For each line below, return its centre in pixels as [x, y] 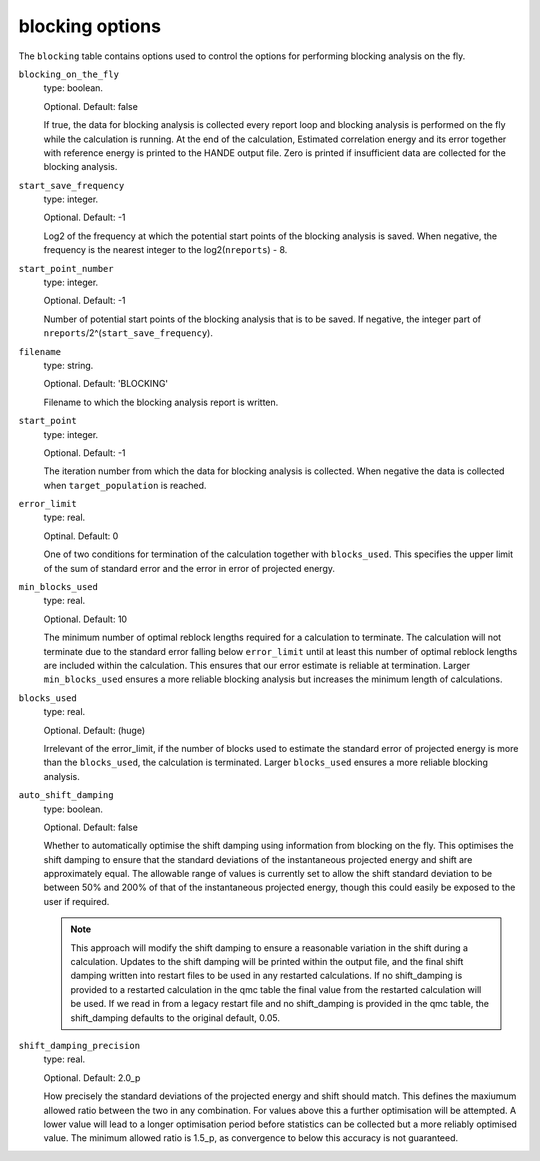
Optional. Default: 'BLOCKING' [106, 384]
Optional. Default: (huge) [94, 730]
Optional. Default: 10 [85, 619]
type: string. [68, 365]
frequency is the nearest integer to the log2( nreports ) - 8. [165, 250]
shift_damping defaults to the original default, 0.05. [175, 1017]
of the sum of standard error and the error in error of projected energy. [189, 568]
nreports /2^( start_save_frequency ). [128, 333]
